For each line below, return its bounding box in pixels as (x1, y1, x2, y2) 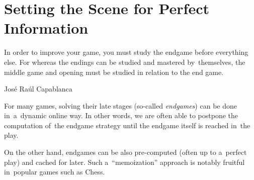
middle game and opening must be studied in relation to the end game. (4, 66, 224, 77)
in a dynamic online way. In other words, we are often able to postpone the (4, 110, 238, 121)
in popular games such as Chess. (4, 166, 105, 177)
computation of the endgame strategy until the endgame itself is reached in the (4, 120, 250, 130)
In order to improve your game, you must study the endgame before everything (4, 47, 248, 57)
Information (4, 18, 89, 38)
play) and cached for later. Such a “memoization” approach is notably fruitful (4, 156, 245, 167)
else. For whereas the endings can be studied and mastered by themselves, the (4, 56, 245, 67)
